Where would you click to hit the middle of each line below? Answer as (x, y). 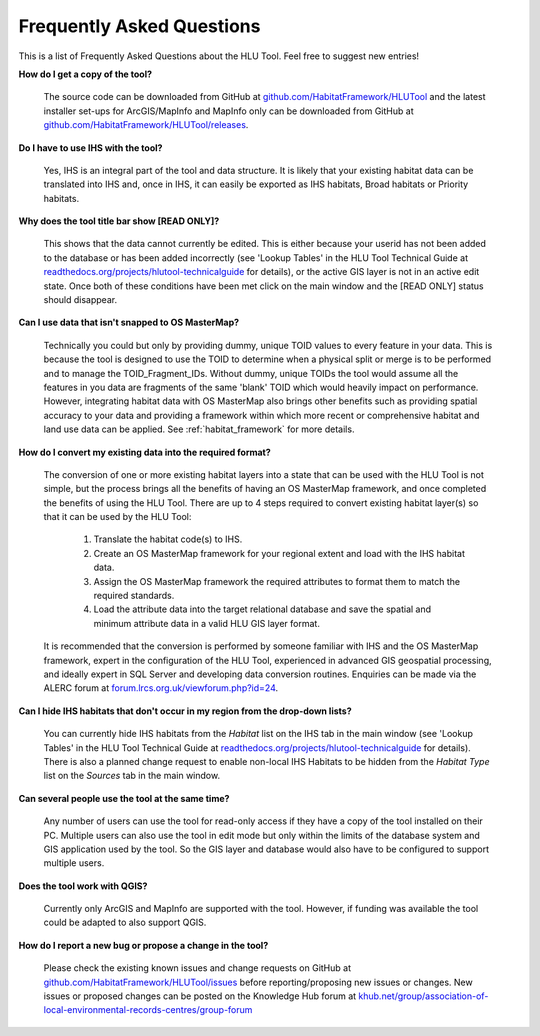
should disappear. (80, 300)
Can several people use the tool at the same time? (124, 798)
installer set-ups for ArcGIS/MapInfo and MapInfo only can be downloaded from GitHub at (228, 111)
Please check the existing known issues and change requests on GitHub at (197, 968)
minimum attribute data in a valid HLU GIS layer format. (206, 623)
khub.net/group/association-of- (423, 996)
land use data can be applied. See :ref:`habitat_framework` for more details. (199, 429)
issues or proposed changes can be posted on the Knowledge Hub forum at (200, 996)
